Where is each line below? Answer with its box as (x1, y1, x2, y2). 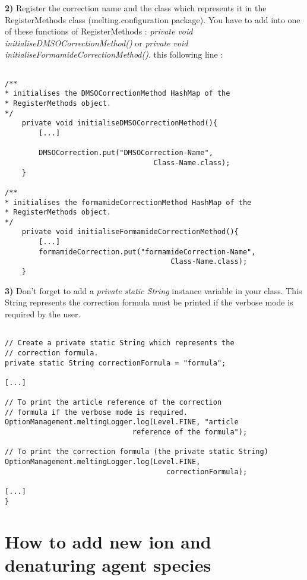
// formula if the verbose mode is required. (5, 408, 188, 417)
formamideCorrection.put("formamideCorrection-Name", (39, 247, 256, 256)
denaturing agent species (5, 552, 211, 576)
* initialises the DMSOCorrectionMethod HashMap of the (5, 89, 230, 98)
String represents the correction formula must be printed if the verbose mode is (5, 296, 293, 308)
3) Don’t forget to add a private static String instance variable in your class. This (5, 284, 302, 297)
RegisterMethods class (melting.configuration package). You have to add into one (5, 13, 300, 26)
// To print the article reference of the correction (5, 398, 222, 407)
